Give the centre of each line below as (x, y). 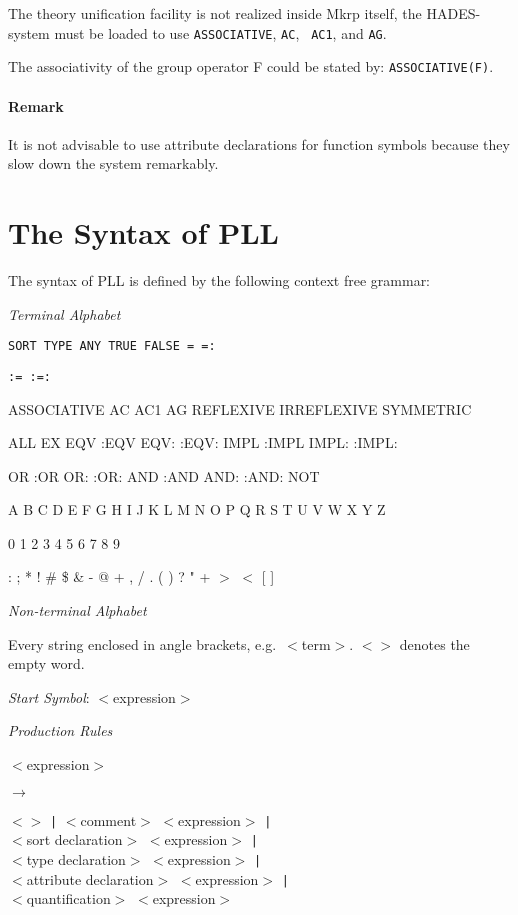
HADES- (453, 13)
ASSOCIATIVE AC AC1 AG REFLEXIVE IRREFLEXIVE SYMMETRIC (240, 408)
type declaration (76, 858)
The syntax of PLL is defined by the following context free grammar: (219, 280)
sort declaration (74, 839)
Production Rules (60, 730)
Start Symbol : (49, 696)
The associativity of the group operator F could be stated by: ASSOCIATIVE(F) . (251, 66)
